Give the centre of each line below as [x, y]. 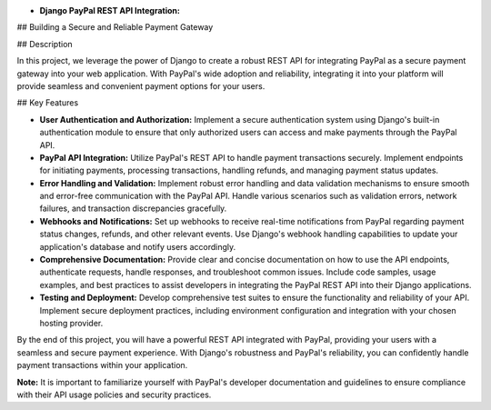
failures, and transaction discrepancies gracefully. [133, 208]
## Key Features [48, 103]
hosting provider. [71, 323]
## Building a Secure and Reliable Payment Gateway [115, 27]
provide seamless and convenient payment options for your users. [141, 85]
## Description [45, 44]
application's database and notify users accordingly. [138, 246]
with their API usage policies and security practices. [114, 395]
